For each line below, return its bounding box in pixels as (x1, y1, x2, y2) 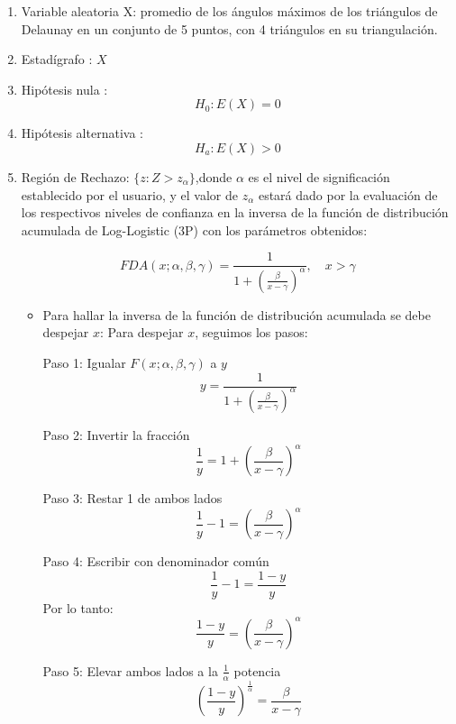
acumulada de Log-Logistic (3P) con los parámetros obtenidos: (21, 220, 368, 239)
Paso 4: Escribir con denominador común (42, 552, 269, 571)
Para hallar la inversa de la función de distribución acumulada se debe (42, 305, 431, 324)
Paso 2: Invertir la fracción (42, 425, 190, 444)
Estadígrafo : (21, 50, 93, 69)
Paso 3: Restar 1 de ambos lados (42, 489, 223, 508)
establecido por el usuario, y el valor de (21, 185, 239, 204)
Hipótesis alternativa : (21, 124, 143, 142)
